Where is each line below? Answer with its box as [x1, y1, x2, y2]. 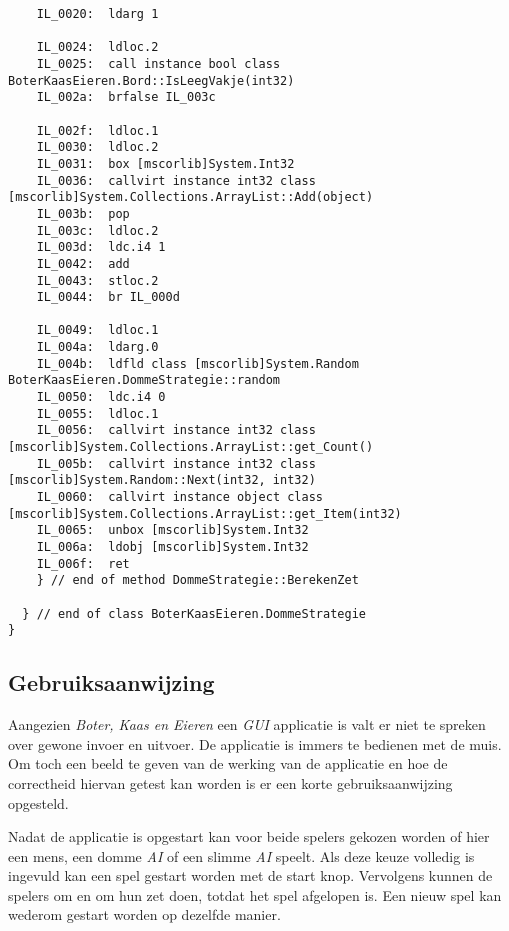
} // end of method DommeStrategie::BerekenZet [36, 573, 359, 588]
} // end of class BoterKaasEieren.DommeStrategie [22, 606, 366, 621]
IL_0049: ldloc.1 [36, 323, 159, 338]
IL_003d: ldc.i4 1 [36, 240, 166, 255]
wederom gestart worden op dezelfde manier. [8, 904, 281, 925]
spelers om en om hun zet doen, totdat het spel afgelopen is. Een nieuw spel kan [8, 884, 502, 905]
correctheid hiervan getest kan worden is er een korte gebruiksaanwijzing [8, 772, 453, 793]
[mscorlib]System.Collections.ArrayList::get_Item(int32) [8, 506, 402, 521]
